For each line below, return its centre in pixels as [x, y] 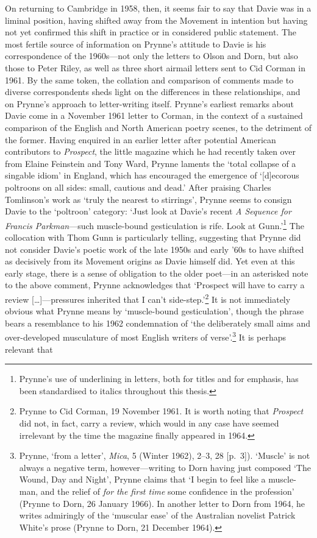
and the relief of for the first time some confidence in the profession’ [167, 491]
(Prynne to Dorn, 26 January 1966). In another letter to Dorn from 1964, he [162, 503]
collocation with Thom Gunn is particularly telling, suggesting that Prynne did [153, 237]
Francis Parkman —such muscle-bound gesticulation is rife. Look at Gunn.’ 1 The [155, 224]
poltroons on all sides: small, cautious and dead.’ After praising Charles [138, 187]
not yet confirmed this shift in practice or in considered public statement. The [151, 32]
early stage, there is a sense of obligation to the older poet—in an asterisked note [157, 273]
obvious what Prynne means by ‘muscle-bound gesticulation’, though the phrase [155, 311]
